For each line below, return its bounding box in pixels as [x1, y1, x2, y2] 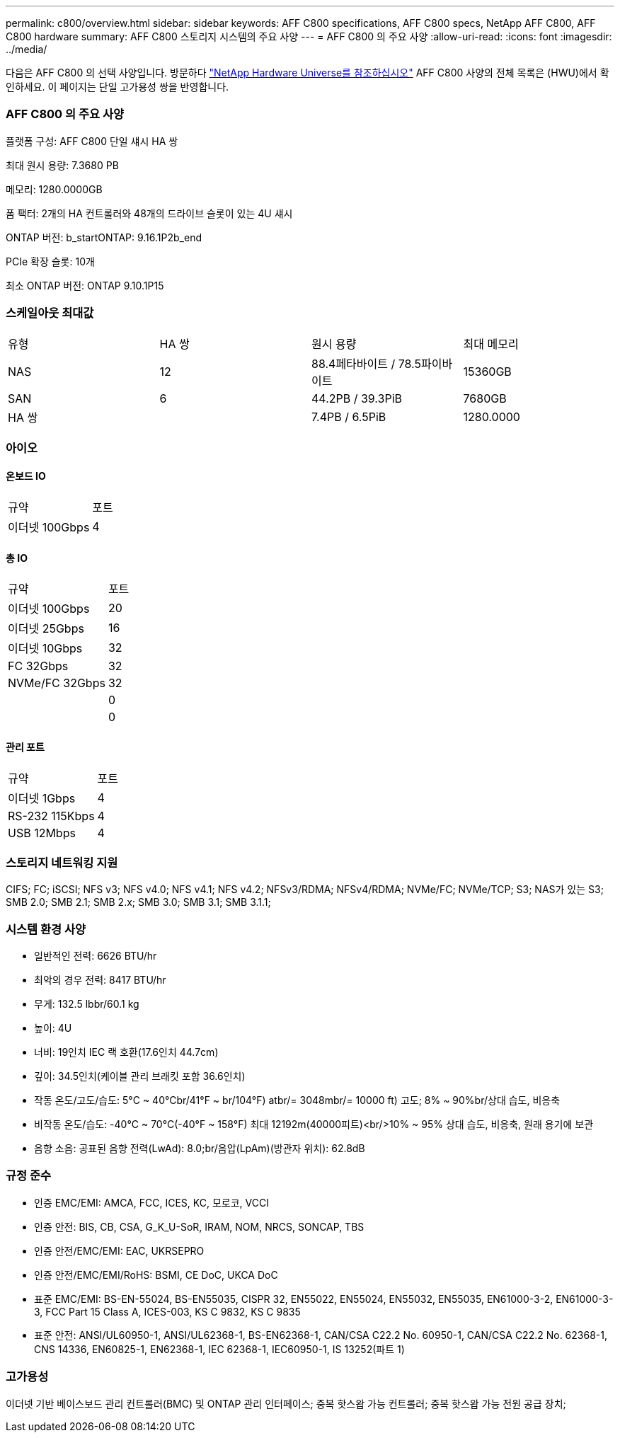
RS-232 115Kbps [8, 808, 95, 823]
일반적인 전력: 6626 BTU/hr [34, 950, 157, 962]
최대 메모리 [463, 336, 519, 351]
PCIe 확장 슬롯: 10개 [6, 255, 95, 268]
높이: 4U [34, 1022, 72, 1035]
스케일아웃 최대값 [6, 306, 94, 321]
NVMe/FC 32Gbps [8, 676, 105, 691]
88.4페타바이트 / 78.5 [311, 356, 421, 371]
